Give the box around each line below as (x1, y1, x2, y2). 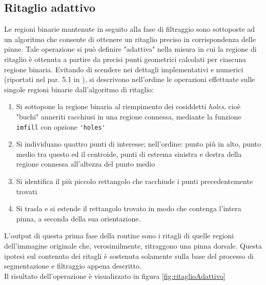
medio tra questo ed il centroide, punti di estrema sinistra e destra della (16, 148, 242, 159)
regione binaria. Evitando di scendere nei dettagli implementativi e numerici (4, 64, 243, 74)
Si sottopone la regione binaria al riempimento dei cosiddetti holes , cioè (16, 101, 241, 112)
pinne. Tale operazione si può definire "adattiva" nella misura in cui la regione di (4, 44, 257, 54)
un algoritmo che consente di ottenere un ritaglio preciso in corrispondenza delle (4, 33, 256, 44)
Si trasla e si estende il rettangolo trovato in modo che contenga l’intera (16, 203, 241, 214)
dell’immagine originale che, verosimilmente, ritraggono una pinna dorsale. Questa (4, 240, 262, 251)
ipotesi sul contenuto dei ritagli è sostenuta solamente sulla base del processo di (4, 250, 254, 261)
